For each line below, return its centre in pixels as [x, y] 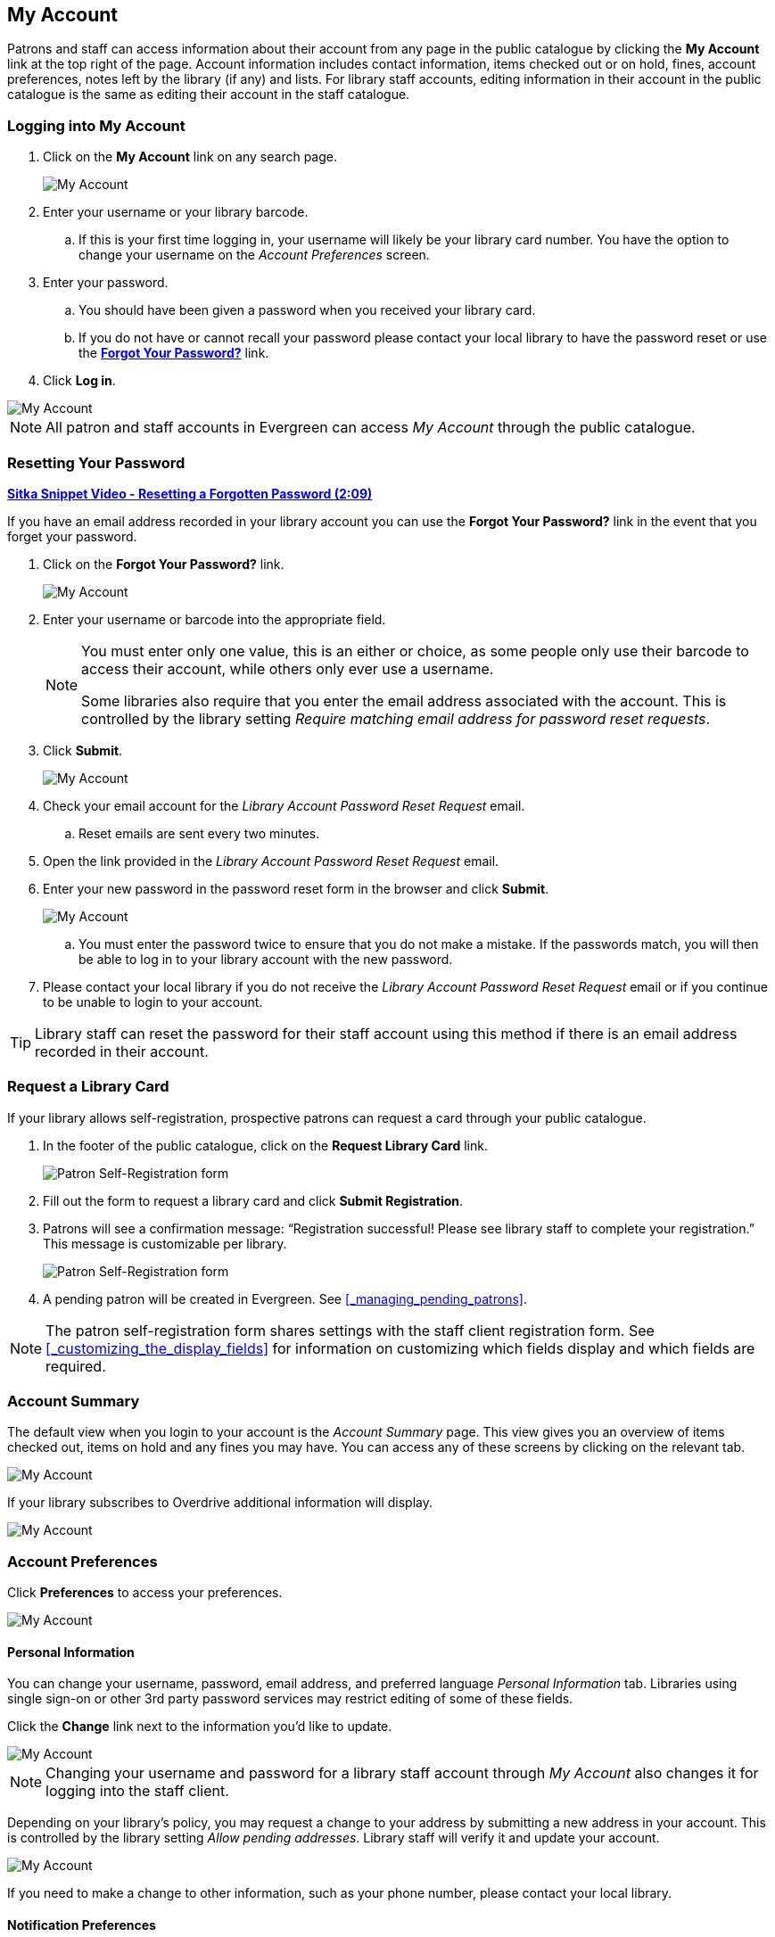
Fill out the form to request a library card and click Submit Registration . [253, 1200]
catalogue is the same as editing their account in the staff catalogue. [209, 95]
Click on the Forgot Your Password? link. [164, 564]
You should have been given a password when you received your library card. [307, 310]
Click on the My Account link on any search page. [190, 157]
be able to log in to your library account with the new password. [266, 959]
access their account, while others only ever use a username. [288, 668]
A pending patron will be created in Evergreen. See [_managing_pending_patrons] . [285, 1298]
